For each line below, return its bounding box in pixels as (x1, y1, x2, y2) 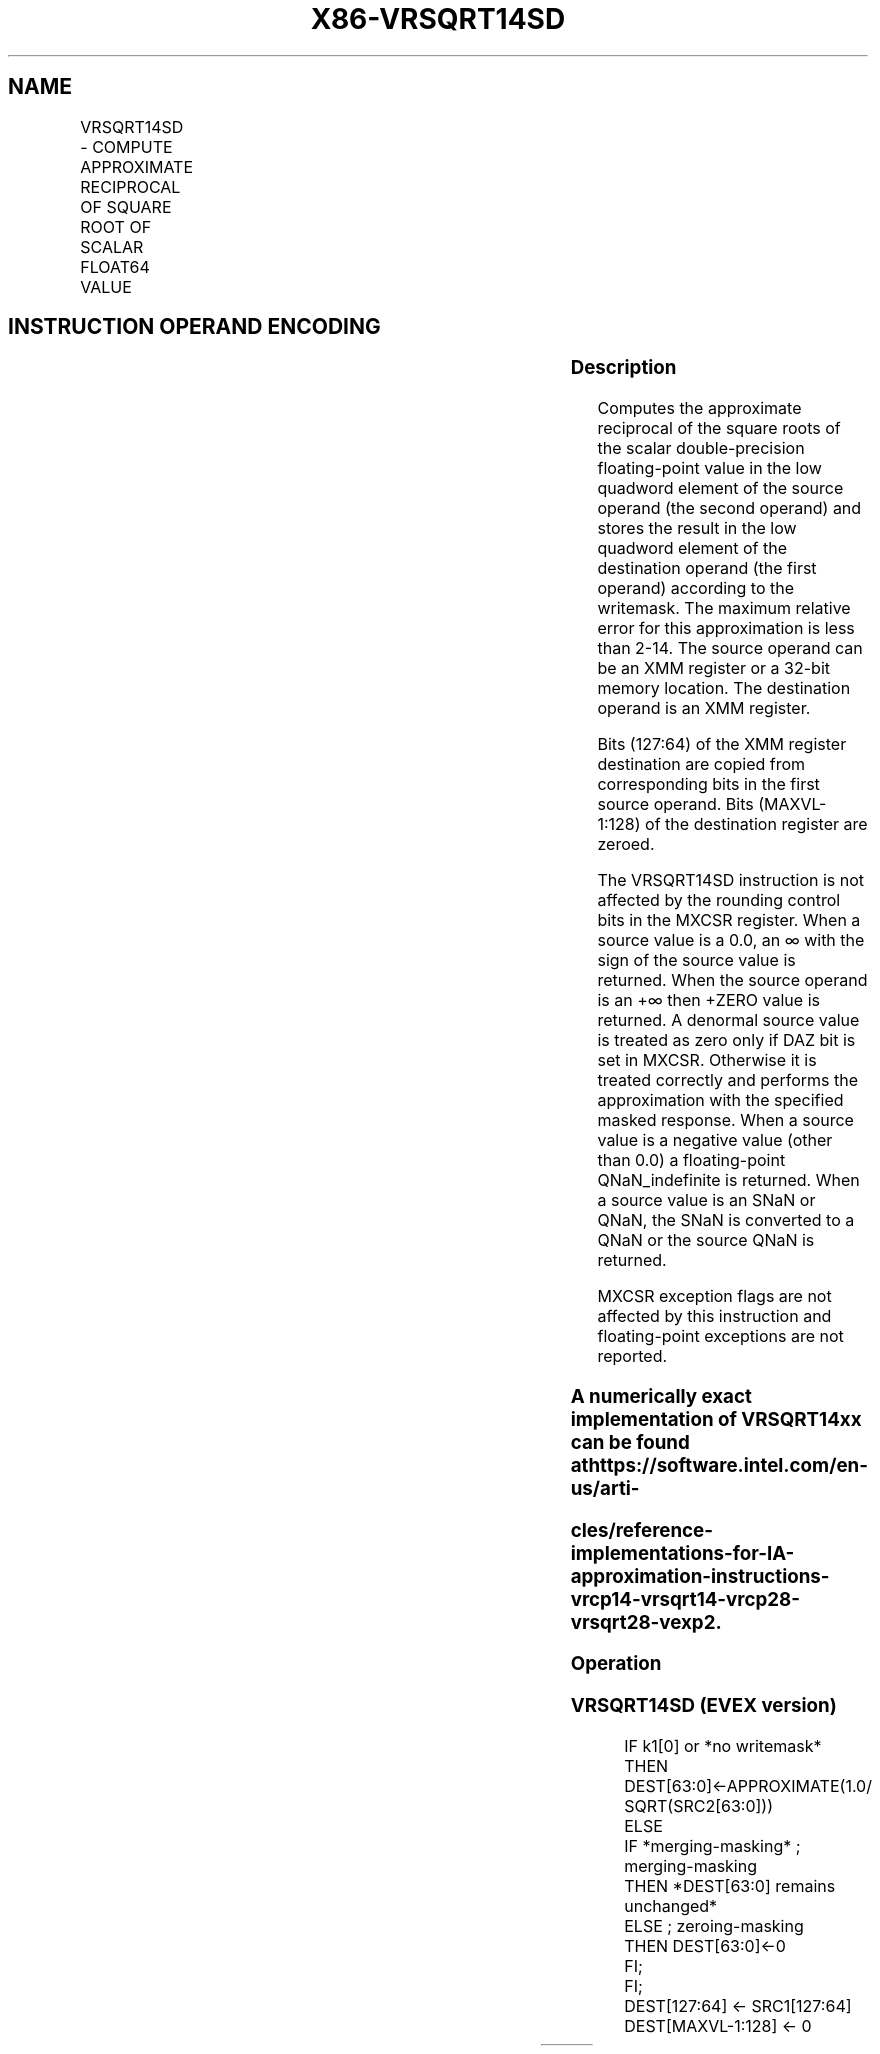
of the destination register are (645, 814, 868, 835)
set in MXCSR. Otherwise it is (597, 1050, 817, 1071)
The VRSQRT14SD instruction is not (597, 870, 865, 891)
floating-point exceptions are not (597, 1326, 844, 1347)
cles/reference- (570, 1518, 713, 1542)
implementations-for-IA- (570, 1541, 795, 1565)
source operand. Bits (597, 794, 754, 815)
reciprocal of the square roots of (597, 418, 841, 439)
